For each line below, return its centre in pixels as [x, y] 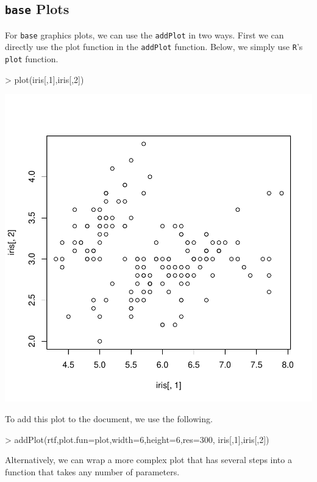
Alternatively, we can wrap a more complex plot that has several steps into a [148, 460]
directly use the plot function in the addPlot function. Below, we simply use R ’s [154, 47]
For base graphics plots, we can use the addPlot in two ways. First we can [144, 34]
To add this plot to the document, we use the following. [109, 418]
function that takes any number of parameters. [92, 471]
